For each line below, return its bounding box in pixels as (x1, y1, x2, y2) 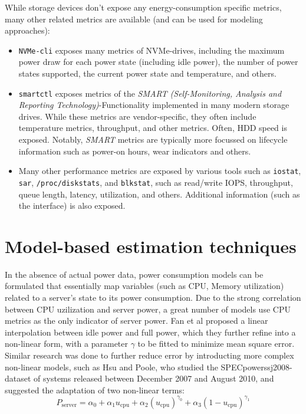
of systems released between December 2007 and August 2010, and (34, 372, 274, 385)
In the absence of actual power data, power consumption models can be (5, 268, 264, 280)
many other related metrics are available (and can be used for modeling (5, 12, 263, 25)
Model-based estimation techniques (5, 234, 297, 258)
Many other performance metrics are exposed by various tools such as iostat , (18, 165, 301, 177)
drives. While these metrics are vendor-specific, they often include (18, 110, 256, 122)
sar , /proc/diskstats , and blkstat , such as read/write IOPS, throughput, (18, 176, 293, 188)
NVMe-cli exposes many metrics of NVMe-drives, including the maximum (18, 44, 285, 56)
